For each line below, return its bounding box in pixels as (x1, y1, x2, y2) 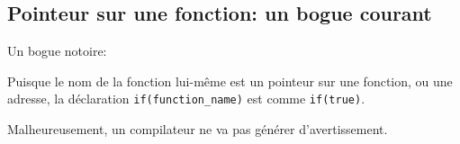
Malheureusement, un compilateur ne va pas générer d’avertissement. (7, 120, 388, 139)
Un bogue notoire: (7, 41, 107, 60)
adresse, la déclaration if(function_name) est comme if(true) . (7, 89, 365, 108)
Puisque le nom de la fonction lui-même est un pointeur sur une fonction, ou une (7, 71, 453, 90)
